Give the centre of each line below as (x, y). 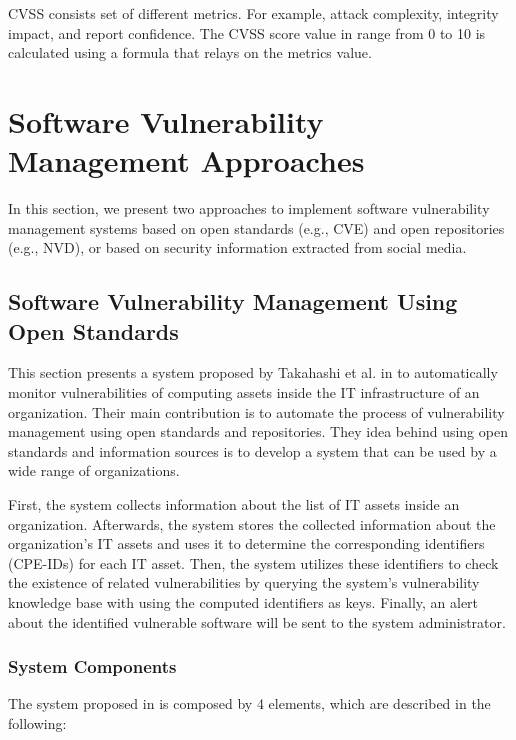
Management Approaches (186, 160)
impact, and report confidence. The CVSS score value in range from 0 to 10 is (247, 32)
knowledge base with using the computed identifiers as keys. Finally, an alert (243, 602)
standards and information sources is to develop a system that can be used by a (252, 450)
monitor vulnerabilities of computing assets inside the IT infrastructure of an (244, 392)
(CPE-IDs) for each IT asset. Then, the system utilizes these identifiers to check (253, 562)
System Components (92, 666)
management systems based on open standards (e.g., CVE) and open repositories (256, 227)
